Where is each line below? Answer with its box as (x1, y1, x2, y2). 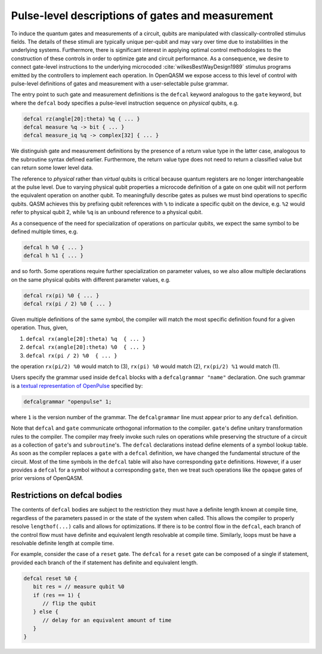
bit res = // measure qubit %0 (33, 583, 125, 590)
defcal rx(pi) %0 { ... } (23, 292, 100, 299)
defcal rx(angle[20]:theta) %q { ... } (26, 335, 146, 342)
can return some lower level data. (11, 164, 94, 172)
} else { (33, 609, 59, 615)
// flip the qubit (42, 600, 97, 607)
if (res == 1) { (33, 592, 80, 598)
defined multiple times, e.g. (11, 228, 78, 235)
